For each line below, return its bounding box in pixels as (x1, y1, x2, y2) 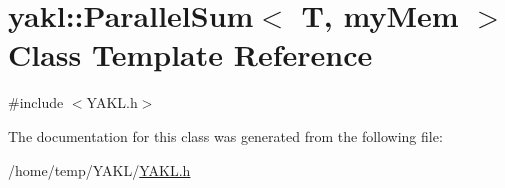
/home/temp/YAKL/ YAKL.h (8, 159, 191, 180)
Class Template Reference (8, 34, 373, 75)
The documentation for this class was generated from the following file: (8, 125, 443, 146)
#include (8, 92, 64, 113)
